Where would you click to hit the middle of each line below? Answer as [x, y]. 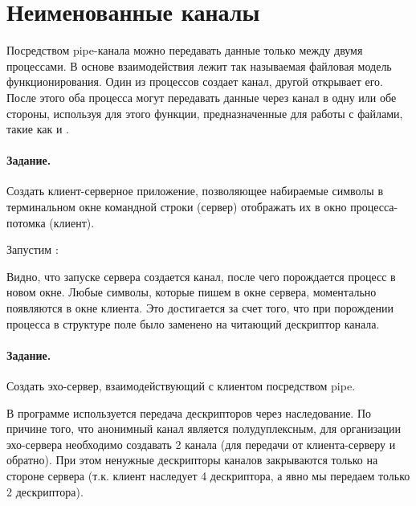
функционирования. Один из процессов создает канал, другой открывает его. [195, 82]
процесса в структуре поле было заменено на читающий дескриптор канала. [193, 323]
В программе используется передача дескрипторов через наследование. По [189, 412]
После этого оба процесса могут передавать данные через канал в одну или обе [202, 97]
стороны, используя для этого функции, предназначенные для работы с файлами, [205, 113]
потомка [26, 222]
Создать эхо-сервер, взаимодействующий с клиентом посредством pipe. [181, 386]
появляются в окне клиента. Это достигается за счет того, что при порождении [200, 308]
